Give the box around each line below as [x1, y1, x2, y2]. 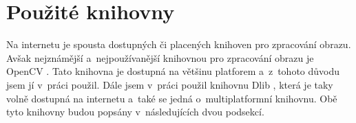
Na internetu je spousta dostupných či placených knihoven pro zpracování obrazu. [6, 37, 351, 52]
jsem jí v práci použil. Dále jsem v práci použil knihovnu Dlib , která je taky [6, 77, 333, 91]
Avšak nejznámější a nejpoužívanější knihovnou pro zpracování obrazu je [6, 50, 314, 65]
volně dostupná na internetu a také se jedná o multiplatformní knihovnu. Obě [6, 91, 337, 105]
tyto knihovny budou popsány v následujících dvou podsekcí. [6, 104, 264, 119]
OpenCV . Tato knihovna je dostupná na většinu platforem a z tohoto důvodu [6, 64, 340, 78]
